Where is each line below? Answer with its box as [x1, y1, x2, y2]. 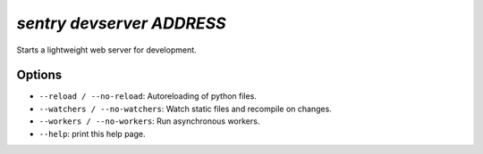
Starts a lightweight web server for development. [16, 45, 197, 55]
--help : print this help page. [38, 128, 146, 139]
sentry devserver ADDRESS [16, 13, 227, 33]
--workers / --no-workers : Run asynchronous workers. [38, 116, 260, 126]
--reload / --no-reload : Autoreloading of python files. [38, 91, 257, 101]
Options [16, 68, 63, 83]
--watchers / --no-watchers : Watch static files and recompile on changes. [38, 103, 333, 114]
